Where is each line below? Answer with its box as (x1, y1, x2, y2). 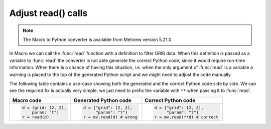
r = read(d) (22, 114, 50, 119)
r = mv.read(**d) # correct (154, 114, 218, 119)
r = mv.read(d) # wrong (83, 114, 138, 119)
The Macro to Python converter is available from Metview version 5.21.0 (23, 36, 172, 42)
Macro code (12, 96, 42, 103)
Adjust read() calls (9, 7, 88, 18)
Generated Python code (73, 96, 132, 103)
